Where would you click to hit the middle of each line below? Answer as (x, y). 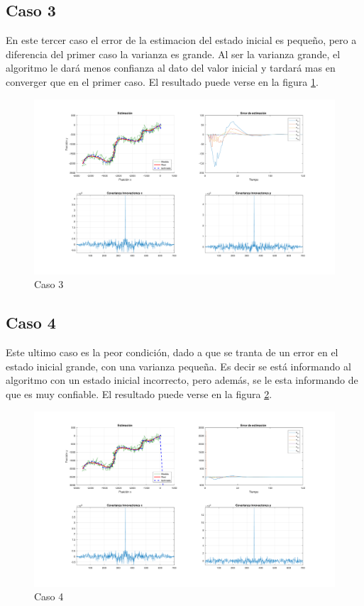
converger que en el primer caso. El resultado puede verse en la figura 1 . (162, 81)
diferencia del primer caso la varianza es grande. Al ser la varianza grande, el (173, 54)
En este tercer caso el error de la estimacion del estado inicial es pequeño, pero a (181, 40)
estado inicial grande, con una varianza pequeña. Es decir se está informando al (178, 366)
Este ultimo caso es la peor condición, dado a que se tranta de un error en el (172, 352)
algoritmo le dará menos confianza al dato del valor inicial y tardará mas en (171, 68)
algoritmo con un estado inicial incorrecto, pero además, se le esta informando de (182, 380)
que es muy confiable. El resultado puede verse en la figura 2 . (139, 393)
